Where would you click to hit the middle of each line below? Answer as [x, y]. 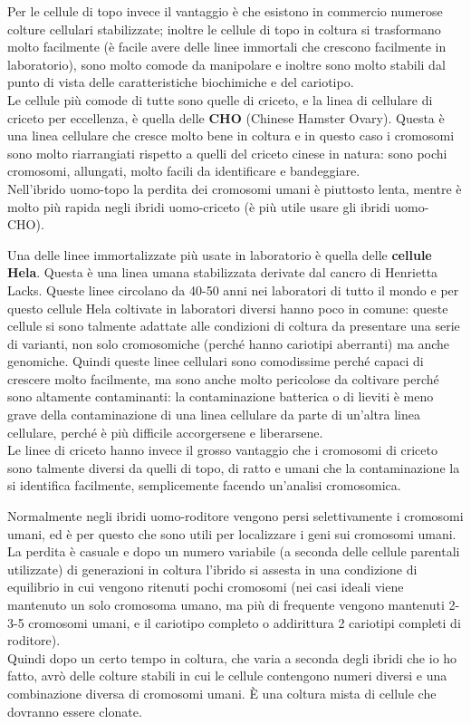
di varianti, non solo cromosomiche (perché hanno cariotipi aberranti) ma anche [229, 343]
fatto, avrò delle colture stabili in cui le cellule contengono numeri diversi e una [227, 676]
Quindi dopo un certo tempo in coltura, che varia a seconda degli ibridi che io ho [232, 657]
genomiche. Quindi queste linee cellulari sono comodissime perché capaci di [216, 361]
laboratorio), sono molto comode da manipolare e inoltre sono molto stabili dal [226, 64]
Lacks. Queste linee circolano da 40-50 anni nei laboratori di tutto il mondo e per [233, 290]
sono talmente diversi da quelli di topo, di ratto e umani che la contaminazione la [234, 467]
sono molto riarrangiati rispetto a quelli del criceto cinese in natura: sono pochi [227, 153]
